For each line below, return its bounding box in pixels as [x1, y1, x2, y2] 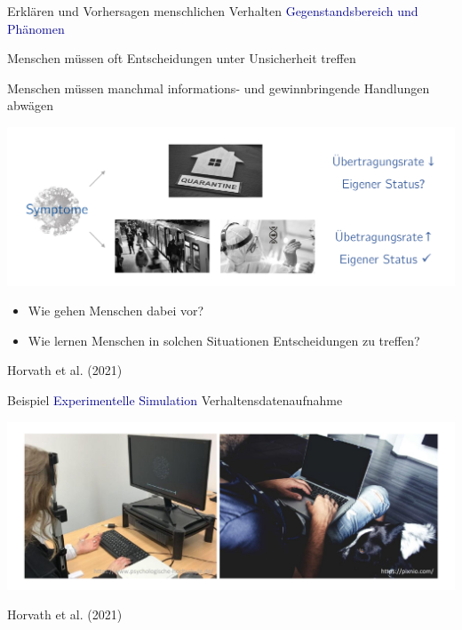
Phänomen [7, 19, 65, 37]
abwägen [7, 96, 54, 115]
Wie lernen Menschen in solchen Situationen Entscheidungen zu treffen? [28, 331, 420, 349]
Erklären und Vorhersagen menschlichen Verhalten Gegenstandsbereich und [7, 2, 418, 20]
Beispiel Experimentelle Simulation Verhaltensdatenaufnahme [7, 391, 343, 409]
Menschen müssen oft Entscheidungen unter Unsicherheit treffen [7, 49, 356, 68]
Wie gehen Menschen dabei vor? [28, 301, 204, 320]
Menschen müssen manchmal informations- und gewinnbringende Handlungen [7, 78, 430, 97]
